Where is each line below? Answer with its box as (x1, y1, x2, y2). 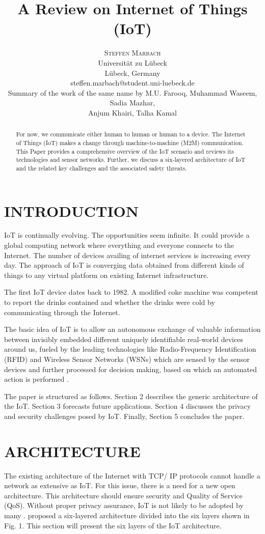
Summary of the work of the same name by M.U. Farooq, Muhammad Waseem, (8, 87, 257, 98)
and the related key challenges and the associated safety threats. (16, 163, 187, 172)
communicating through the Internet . (4, 306, 120, 317)
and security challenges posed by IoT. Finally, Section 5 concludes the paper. (4, 410, 245, 421)
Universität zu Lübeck (98, 57, 167, 68)
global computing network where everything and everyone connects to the (4, 240, 234, 250)
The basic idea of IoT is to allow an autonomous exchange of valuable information (4, 324, 261, 334)
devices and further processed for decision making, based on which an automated (4, 363, 257, 374)
